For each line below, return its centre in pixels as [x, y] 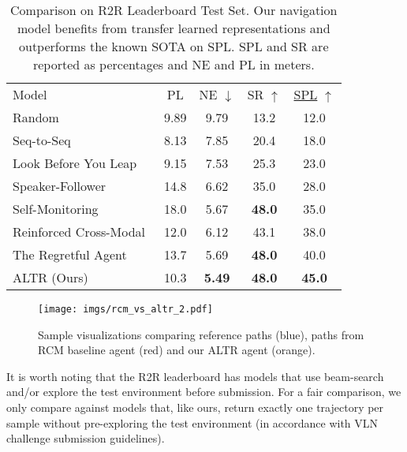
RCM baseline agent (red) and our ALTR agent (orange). [177, 350]
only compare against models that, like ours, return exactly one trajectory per [195, 407]
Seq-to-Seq [42, 140]
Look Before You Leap [75, 163]
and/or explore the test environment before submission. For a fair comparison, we [204, 392]
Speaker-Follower [60, 186]
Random [36, 117]
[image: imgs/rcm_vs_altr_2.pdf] [125, 309]
